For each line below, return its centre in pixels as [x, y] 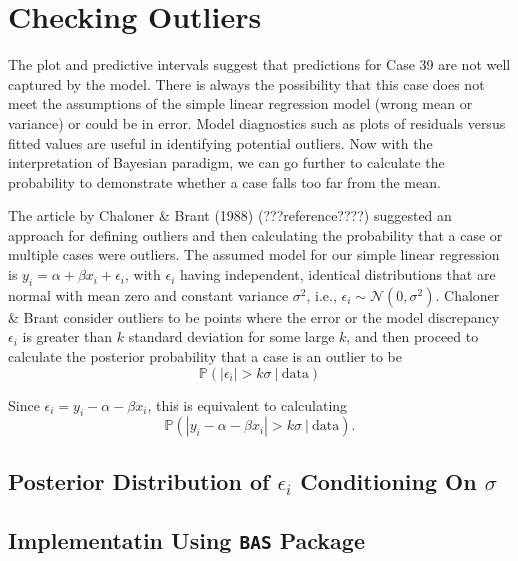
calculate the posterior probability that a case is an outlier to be [205, 356]
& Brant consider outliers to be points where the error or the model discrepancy [254, 316]
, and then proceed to [412, 336]
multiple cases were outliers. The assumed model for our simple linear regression [254, 254]
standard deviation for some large [231, 336]
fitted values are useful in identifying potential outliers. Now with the [220, 142]
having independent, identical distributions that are [337, 274]
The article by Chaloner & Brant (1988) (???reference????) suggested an [230, 215]
